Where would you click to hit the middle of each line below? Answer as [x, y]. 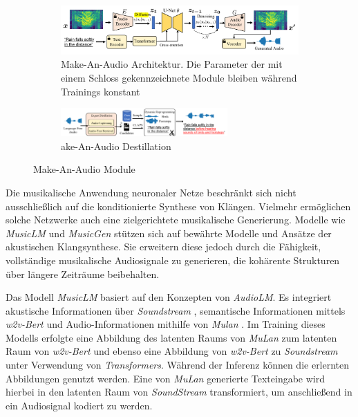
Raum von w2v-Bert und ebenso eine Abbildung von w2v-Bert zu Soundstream [172, 351]
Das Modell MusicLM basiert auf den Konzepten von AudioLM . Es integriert [169, 297]
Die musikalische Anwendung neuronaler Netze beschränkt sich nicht [151, 192]
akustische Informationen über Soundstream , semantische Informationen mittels [176, 310]
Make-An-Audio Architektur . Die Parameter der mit [172, 64]
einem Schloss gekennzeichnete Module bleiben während [179, 78]
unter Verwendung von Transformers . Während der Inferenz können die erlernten [178, 365]
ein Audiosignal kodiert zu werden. [79, 405]
